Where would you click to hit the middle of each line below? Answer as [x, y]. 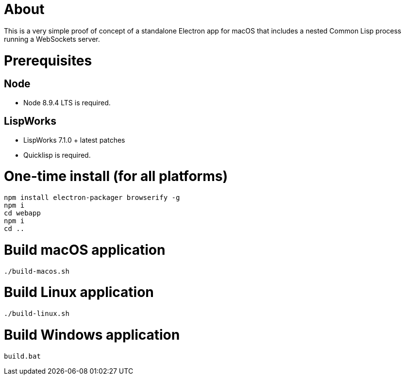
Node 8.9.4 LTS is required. [67, 102]
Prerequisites [48, 60]
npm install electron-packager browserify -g [92, 198]
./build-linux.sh [37, 314]
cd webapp [22, 213]
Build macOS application [85, 250]
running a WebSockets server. [52, 39]
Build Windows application [92, 335]
